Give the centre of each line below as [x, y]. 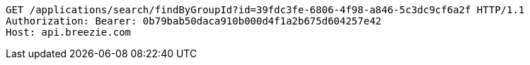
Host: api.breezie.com [69, 32]
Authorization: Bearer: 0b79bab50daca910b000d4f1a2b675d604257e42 [194, 21]
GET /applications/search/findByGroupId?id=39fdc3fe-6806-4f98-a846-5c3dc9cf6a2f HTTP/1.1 [265, 10]
